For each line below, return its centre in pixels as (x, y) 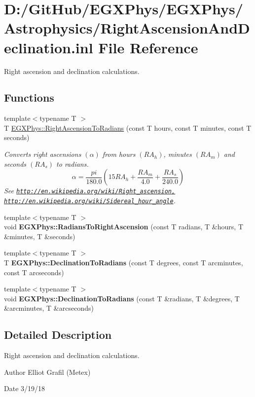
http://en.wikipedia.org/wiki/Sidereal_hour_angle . (90, 200)
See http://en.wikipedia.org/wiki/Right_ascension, (90, 191)
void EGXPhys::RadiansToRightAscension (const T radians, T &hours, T (124, 227)
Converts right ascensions (43, 154)
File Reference (148, 47)
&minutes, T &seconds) (40, 236)
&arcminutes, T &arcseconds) (49, 308)
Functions (29, 97)
